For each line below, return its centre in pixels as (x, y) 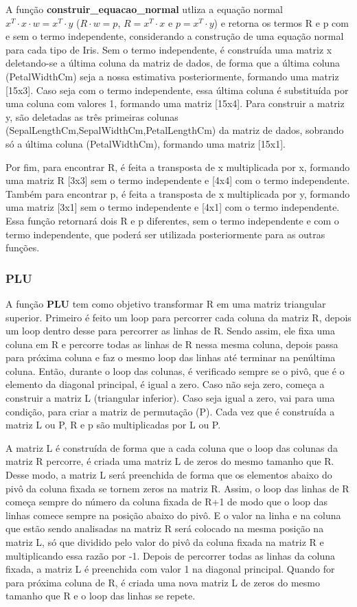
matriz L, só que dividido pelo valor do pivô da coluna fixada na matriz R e (165, 542)
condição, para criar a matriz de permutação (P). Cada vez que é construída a (170, 411)
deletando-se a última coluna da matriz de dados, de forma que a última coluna (173, 63)
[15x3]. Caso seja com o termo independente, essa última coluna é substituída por (177, 90)
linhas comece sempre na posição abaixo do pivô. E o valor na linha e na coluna (173, 515)
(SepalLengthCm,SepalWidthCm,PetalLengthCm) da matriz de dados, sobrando (175, 130)
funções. (23, 248)
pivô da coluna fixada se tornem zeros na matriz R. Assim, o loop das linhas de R (177, 488)
